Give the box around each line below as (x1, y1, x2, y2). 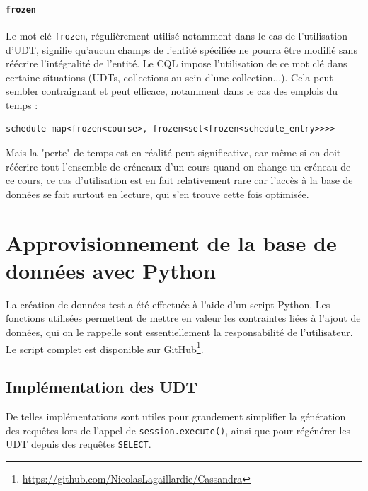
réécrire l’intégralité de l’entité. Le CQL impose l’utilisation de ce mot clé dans (6, 56, 347, 71)
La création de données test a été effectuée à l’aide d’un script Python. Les (6, 296, 330, 311)
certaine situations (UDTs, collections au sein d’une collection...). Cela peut (6, 69, 333, 84)
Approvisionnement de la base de (6, 228, 337, 257)
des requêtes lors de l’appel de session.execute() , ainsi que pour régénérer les (6, 422, 351, 437)
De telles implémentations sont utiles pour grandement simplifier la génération (6, 409, 346, 423)
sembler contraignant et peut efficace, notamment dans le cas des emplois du (6, 83, 338, 98)
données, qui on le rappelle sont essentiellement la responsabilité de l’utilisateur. (6, 324, 353, 339)
